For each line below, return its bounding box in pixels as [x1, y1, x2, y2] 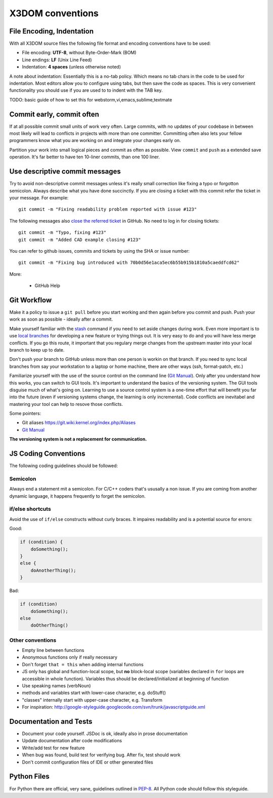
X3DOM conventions [9, 8, 99, 19]
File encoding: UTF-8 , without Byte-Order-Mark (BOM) [22, 50, 136, 56]
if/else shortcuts [9, 505, 52, 512]
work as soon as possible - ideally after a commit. [9, 316, 113, 322]
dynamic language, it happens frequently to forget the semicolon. [9, 493, 146, 499]
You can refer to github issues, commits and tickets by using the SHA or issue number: [9, 248, 190, 254]
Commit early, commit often [9, 110, 100, 119]
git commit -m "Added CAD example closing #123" [18, 236, 141, 242]
